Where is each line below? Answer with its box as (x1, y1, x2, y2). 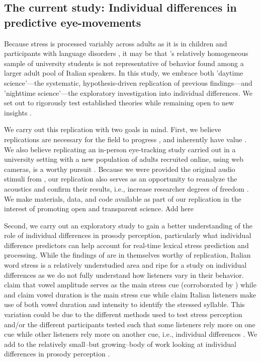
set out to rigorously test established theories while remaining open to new (4, 97, 234, 108)
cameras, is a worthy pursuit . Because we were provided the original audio (4, 163, 235, 174)
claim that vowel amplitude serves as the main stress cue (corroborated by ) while (4, 279, 256, 290)
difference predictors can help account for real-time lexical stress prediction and (4, 239, 249, 250)
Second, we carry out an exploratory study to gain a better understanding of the (4, 220, 252, 230)
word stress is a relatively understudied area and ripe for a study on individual (4, 260, 247, 270)
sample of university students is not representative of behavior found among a (4, 57, 244, 68)
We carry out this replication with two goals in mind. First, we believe (4, 124, 221, 135)
